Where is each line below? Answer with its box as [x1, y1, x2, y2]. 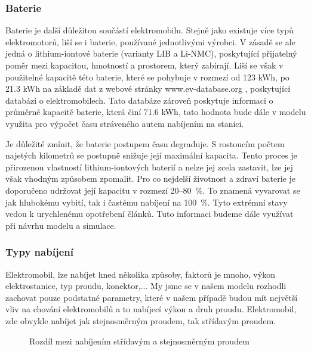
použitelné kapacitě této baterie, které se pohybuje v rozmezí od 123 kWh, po [5, 70, 290, 83]
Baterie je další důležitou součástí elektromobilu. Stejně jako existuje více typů [5, 24, 294, 36]
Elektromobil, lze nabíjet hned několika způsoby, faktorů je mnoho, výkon [5, 268, 275, 280]
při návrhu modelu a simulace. [5, 219, 116, 231]
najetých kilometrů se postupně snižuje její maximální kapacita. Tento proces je [5, 149, 297, 161]
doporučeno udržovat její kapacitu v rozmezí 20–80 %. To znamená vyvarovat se [5, 184, 300, 196]
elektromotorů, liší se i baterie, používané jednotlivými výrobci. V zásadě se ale [5, 35, 295, 48]
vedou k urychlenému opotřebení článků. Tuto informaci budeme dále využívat [5, 207, 294, 220]
